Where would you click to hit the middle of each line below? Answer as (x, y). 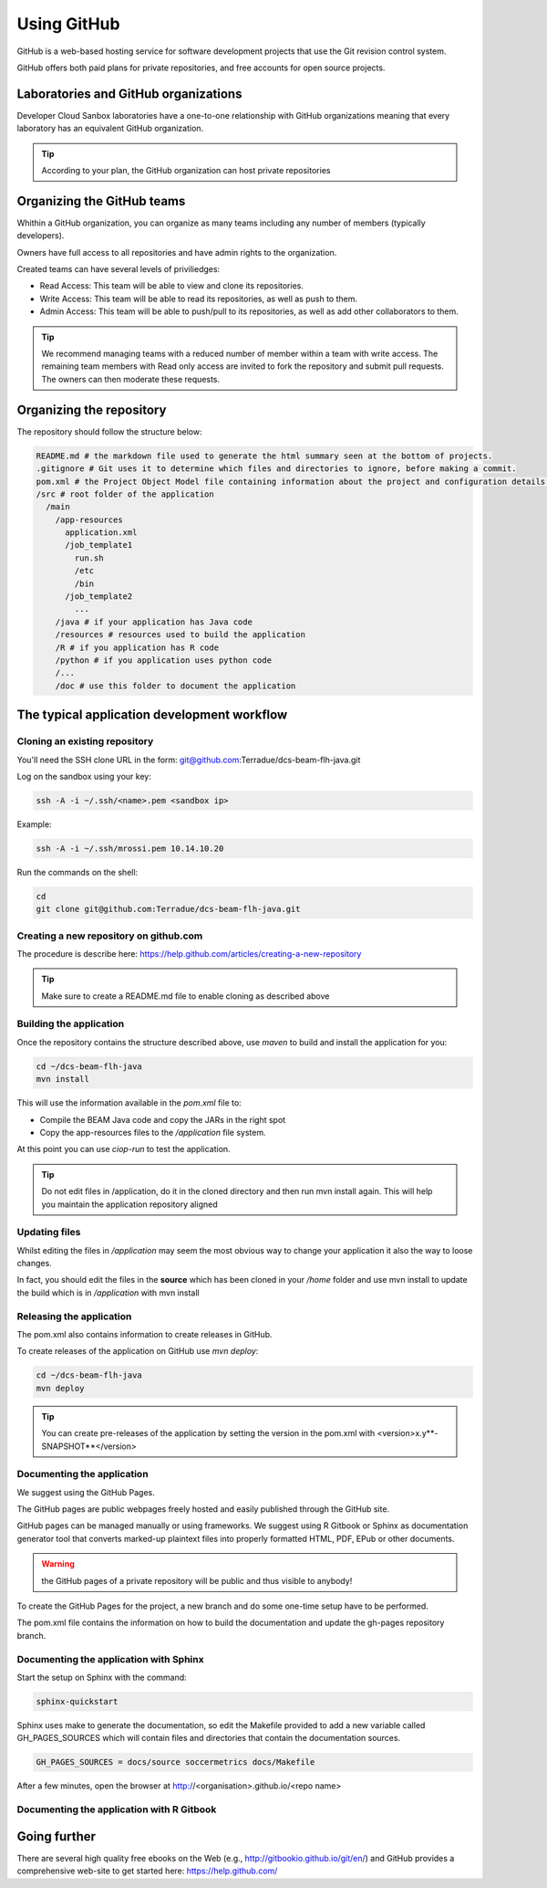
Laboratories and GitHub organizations (129, 94)
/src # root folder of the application (125, 494)
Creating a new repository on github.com (110, 936)
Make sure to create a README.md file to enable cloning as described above (186, 996)
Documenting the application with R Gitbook (117, 1809)
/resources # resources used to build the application (180, 635)
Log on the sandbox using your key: (84, 776)
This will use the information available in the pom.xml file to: (129, 1103)
